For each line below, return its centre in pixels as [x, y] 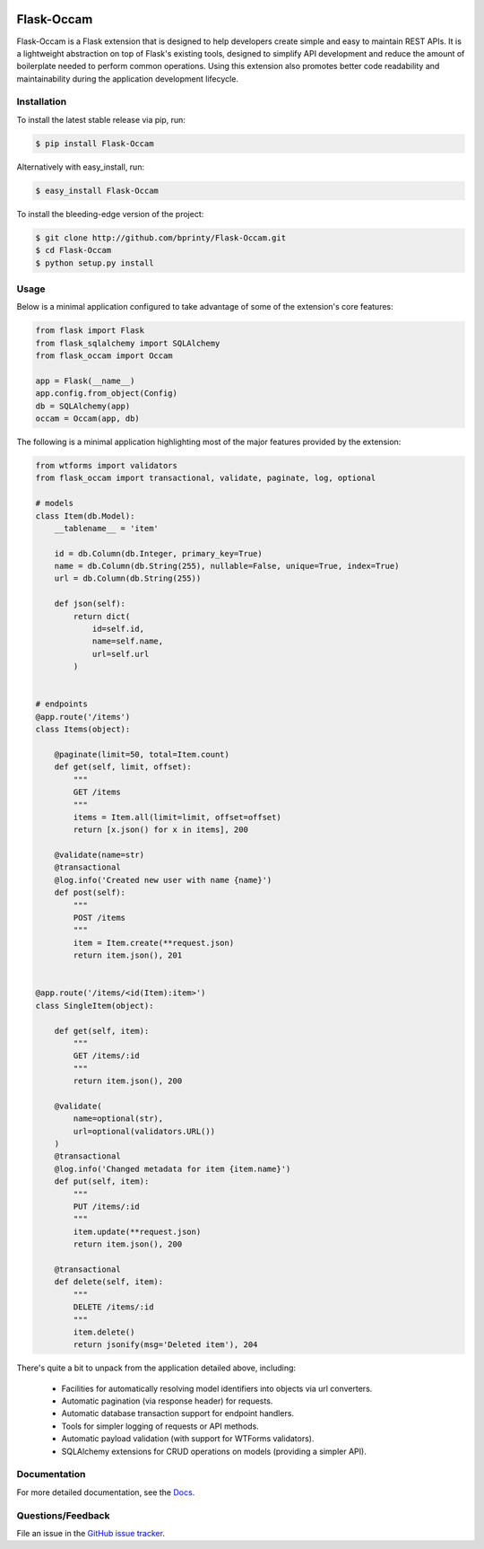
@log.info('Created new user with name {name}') [163, 880]
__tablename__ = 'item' [106, 528]
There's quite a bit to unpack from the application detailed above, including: [156, 1368]
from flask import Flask [90, 331]
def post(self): [90, 893]
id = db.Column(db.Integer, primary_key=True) [159, 553]
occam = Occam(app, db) [88, 418]
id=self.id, [118, 629]
